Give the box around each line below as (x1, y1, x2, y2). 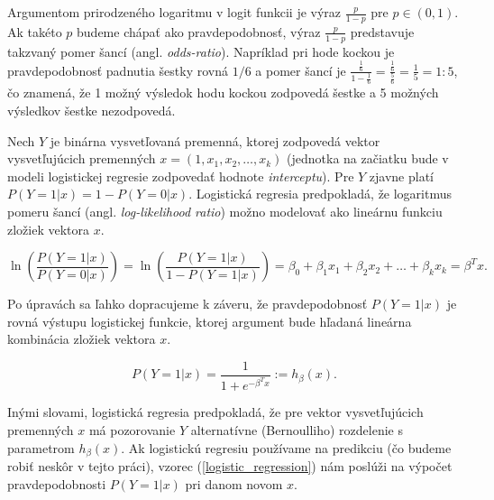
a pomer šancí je (255, 60, 346, 79)
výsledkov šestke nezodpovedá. (7, 100, 176, 119)
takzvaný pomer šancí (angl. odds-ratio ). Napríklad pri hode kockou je (7, 42, 395, 60)
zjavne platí (369, 166, 434, 185)
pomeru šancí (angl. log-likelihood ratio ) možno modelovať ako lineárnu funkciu (7, 201, 443, 220)
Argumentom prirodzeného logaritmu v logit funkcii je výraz (7, 3, 342, 21)
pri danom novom (185, 474, 283, 493)
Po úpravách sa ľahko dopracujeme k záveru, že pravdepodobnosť (7, 294, 368, 313)
